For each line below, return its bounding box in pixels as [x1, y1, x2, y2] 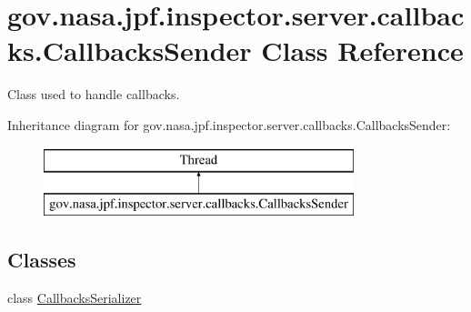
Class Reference [261, 32, 464, 69]
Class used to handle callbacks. [7, 85, 180, 104]
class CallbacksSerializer [7, 287, 142, 307]
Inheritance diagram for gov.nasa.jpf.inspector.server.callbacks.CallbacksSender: [7, 115, 451, 134]
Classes [7, 246, 76, 274]
